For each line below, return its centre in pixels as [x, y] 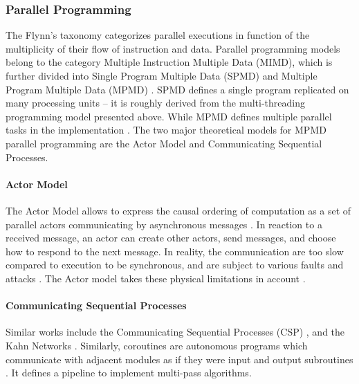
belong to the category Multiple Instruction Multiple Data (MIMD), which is [169, 62]
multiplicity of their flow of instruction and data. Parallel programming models [173, 48]
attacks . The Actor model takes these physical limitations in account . [156, 278]
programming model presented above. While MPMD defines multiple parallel [169, 116]
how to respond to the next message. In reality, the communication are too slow [175, 251]
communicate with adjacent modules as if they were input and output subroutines [179, 359]
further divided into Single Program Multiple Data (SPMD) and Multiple [162, 75]
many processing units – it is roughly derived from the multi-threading [155, 103]
